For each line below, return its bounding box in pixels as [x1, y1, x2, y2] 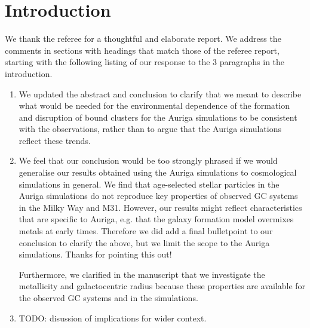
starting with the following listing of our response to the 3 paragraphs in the [5, 56, 285, 68]
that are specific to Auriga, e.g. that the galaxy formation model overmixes [19, 213, 294, 225]
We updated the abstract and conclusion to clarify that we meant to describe [19, 87, 302, 100]
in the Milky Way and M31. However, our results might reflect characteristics [19, 201, 302, 213]
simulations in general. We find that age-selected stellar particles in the [19, 177, 280, 190]
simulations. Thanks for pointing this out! [19, 248, 172, 260]
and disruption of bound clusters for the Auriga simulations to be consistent [19, 111, 297, 123]
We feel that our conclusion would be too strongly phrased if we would [19, 154, 278, 167]
